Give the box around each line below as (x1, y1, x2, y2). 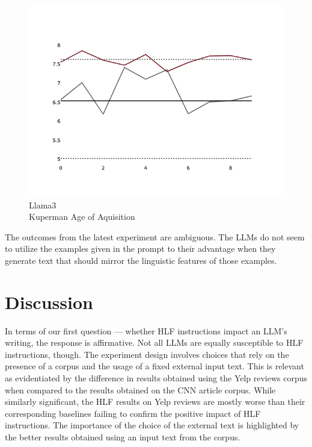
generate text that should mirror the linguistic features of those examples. (5, 254, 277, 266)
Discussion (5, 289, 93, 314)
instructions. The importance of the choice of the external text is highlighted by (5, 419, 299, 431)
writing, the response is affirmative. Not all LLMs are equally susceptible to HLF (5, 336, 304, 349)
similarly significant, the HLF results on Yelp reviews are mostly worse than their (5, 395, 305, 408)
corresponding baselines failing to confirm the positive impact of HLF (5, 407, 261, 419)
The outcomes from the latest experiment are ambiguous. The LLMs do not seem (5, 230, 305, 243)
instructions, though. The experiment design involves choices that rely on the (5, 348, 289, 360)
